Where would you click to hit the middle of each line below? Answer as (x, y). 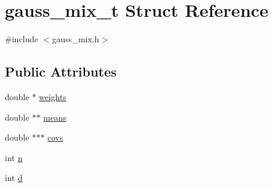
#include (22, 39)
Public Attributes (61, 71)
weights (52, 96)
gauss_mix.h (76, 39)
